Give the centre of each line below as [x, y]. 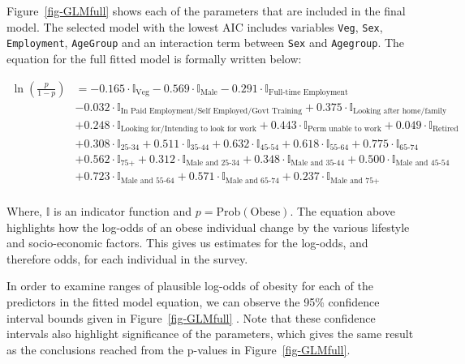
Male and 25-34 [213, 163]
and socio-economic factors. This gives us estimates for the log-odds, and [187, 243]
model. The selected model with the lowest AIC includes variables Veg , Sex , [195, 26]
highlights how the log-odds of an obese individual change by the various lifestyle [208, 227]
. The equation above [342, 210]
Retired [445, 129]
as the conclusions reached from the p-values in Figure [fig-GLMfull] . [179, 349]
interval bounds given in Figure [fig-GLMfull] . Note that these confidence [191, 317]
